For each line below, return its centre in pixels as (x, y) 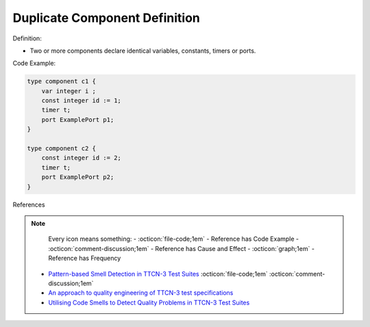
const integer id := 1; (81, 101)
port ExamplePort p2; (78, 177)
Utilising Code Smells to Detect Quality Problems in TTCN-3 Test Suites (149, 302)
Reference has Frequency (85, 258)
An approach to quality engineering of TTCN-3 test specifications (141, 293)
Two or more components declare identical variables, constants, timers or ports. (143, 51)
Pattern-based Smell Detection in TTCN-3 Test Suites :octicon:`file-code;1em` (158, 274)
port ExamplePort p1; (78, 119)
